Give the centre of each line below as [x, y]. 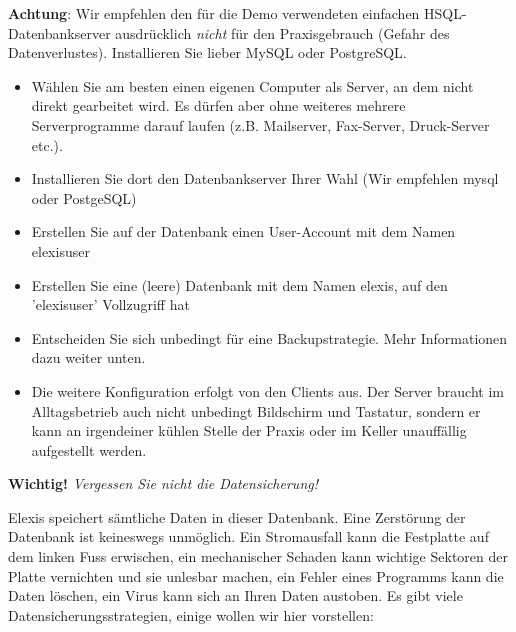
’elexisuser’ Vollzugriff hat [110, 304]
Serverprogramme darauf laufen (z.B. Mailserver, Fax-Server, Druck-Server [260, 124]
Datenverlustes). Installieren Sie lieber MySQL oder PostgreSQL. [207, 52]
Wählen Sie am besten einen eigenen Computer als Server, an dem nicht [252, 85]
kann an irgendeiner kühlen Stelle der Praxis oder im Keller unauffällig [249, 430]
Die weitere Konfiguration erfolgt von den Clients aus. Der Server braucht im [267, 390]
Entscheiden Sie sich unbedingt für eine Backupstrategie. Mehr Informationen [269, 337]
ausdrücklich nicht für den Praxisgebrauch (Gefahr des [282, 32]
